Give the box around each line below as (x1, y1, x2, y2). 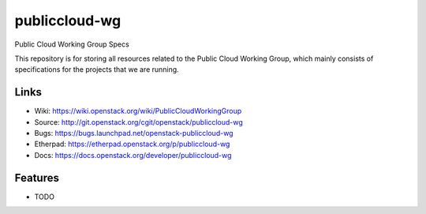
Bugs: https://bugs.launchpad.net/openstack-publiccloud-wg (34, 129, 234, 138)
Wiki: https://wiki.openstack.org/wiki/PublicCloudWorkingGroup (34, 107, 242, 116)
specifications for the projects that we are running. (14, 65, 179, 74)
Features (14, 171, 59, 185)
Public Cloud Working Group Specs (14, 39, 129, 49)
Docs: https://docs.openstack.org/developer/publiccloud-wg (34, 150, 232, 160)
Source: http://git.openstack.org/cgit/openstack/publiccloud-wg (34, 117, 244, 126)
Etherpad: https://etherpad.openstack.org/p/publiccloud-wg (34, 139, 230, 149)
